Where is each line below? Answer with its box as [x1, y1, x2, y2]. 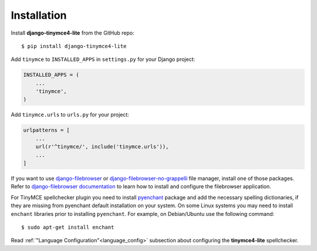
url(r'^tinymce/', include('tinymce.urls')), [35, 144, 169, 150]
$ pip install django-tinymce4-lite [21, 43, 127, 49]
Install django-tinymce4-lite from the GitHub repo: [11, 29, 134, 36]
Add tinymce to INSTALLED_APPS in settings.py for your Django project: [11, 56, 195, 63]
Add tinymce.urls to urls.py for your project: [11, 111, 129, 118]
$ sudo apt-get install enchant [21, 223, 114, 230]
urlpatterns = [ [23, 127, 70, 134]
